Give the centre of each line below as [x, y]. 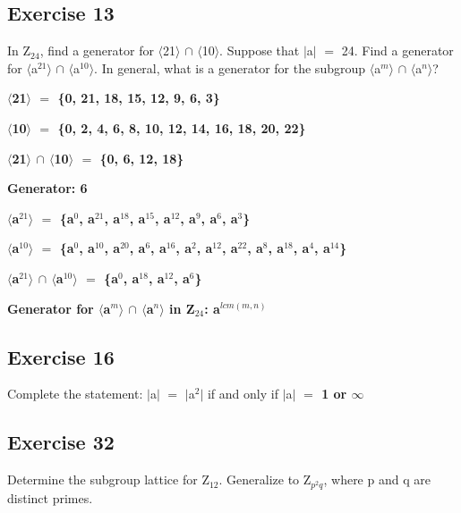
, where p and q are [377, 479]
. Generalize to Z [265, 479]
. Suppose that [260, 50]
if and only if [243, 394]
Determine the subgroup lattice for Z [108, 479]
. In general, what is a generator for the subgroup [230, 67]
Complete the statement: [75, 394]
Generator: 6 [47, 188]
